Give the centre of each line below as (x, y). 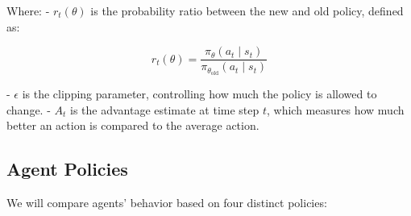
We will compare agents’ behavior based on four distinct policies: (167, 203)
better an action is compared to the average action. (133, 125)
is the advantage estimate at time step (164, 109)
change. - (29, 109)
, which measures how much (336, 109)
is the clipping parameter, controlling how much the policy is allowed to (199, 94)
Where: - (28, 10)
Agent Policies (67, 169)
